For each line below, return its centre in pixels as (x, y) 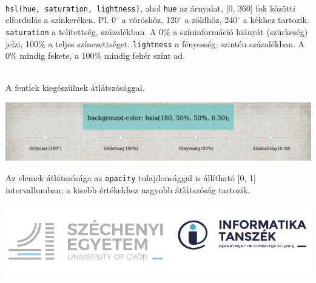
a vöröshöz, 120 (150, 20)
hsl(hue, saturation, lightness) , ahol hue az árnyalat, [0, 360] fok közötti (150, 8)
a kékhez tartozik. (276, 20)
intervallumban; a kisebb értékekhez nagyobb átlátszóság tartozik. (128, 189)
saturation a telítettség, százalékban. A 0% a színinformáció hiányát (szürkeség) (157, 31)
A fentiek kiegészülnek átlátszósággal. (75, 88)
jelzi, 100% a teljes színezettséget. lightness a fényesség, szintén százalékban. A (155, 43)
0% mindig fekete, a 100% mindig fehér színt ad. (96, 55)
